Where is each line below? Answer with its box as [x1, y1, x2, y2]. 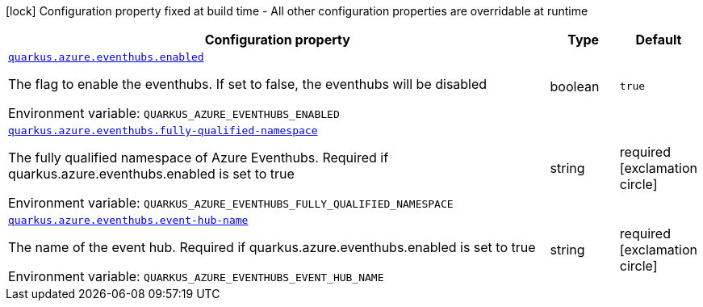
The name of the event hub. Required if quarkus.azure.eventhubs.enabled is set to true [8, 239, 536, 255]
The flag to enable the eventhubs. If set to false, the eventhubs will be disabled [8, 76, 487, 92]
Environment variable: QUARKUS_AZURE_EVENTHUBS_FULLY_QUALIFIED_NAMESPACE [8, 195, 454, 211]
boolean [550, 78, 600, 95]
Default [635, 32, 682, 48]
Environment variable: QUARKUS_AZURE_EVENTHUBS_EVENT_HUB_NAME [8, 268, 384, 284]
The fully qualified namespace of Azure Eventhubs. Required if [8, 149, 389, 166]
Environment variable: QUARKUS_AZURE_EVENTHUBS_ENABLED [8, 105, 340, 121]
